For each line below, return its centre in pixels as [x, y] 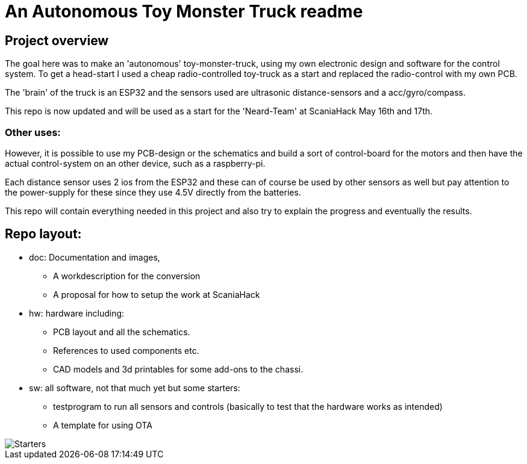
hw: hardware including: [77, 313]
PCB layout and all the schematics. [122, 332]
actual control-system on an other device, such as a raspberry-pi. [135, 163]
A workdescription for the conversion [127, 276]
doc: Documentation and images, [95, 257]
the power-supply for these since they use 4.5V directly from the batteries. [153, 192]
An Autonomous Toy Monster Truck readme [184, 11]
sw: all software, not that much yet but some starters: [135, 388]
